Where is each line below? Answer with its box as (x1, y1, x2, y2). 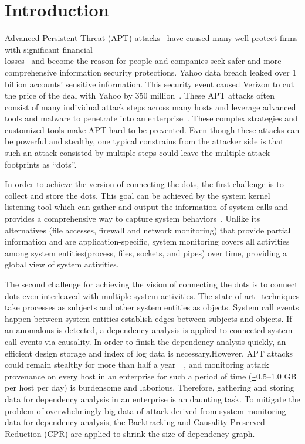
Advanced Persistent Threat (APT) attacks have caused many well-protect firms (5, 32, 298, 44)
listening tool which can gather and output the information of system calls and (5, 201, 289, 213)
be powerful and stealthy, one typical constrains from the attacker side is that (5, 135, 284, 147)
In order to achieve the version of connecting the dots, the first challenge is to (5, 178, 284, 190)
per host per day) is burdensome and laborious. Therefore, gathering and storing (5, 381, 294, 394)
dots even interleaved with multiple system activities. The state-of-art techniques (5, 289, 300, 301)
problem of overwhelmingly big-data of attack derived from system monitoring (5, 404, 286, 416)
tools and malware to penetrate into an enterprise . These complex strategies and (5, 112, 298, 124)
